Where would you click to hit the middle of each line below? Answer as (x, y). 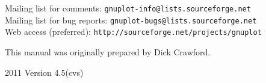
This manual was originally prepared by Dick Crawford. (108, 51)
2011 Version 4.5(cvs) (44, 72)
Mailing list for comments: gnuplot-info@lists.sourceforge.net (128, 8)
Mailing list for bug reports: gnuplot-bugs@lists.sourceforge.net (131, 20)
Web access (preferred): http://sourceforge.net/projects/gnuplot (133, 32)
